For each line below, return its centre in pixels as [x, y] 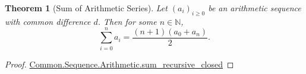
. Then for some [127, 21]
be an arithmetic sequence [255, 8]
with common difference [48, 21]
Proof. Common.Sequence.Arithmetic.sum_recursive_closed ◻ [119, 64]
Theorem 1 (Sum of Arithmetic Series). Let [86, 8]
